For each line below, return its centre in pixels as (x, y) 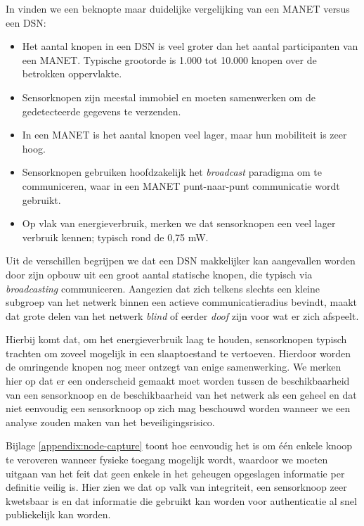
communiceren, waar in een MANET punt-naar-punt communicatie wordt (181, 185)
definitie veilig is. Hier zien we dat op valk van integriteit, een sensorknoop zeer (176, 487)
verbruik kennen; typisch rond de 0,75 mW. (115, 237)
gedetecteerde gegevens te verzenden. (102, 111)
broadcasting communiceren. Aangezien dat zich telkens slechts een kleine (163, 288)
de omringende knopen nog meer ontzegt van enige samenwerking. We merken (174, 367)
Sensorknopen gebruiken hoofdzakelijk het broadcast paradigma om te (172, 172)
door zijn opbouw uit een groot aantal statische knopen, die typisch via (159, 274)
